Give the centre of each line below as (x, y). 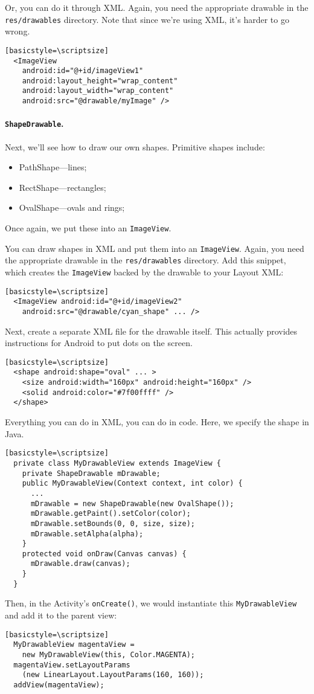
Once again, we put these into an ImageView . (88, 228)
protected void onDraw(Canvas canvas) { (104, 554)
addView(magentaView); (59, 685)
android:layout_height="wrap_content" (100, 81)
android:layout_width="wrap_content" (98, 91)
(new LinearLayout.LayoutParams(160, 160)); (113, 675)
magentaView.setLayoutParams (72, 665)
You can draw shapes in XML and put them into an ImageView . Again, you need (155, 248)
